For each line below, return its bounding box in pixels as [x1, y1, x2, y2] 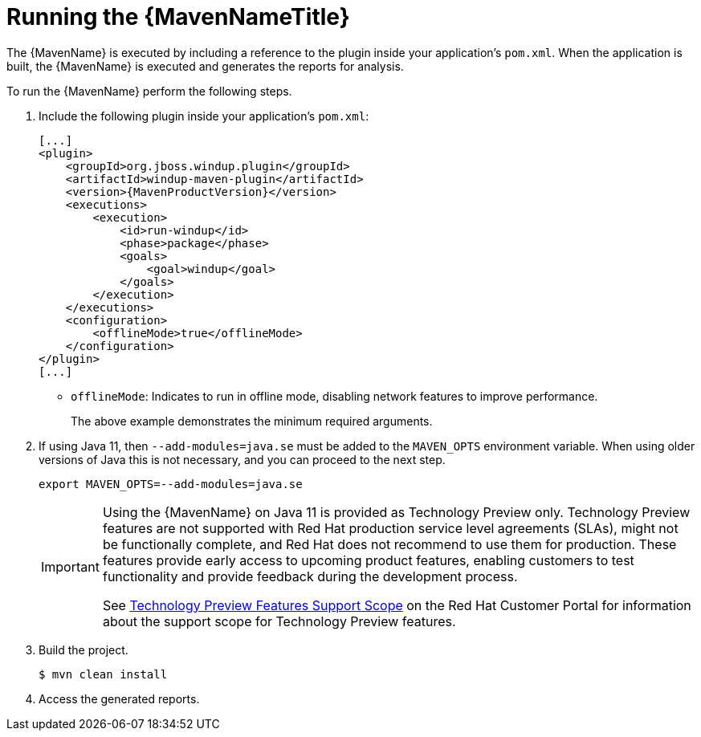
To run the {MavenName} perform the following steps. [6, 83, 292, 98]
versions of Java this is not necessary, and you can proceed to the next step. [39, 452, 446, 466]
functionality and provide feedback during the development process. [102, 568, 518, 584]
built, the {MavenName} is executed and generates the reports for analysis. [6, 59, 404, 73]
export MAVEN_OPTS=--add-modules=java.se [39, 477, 303, 491]
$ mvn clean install [39, 667, 168, 681]
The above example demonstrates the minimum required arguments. [71, 413, 433, 428]
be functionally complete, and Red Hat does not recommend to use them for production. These [102, 535, 677, 552]
